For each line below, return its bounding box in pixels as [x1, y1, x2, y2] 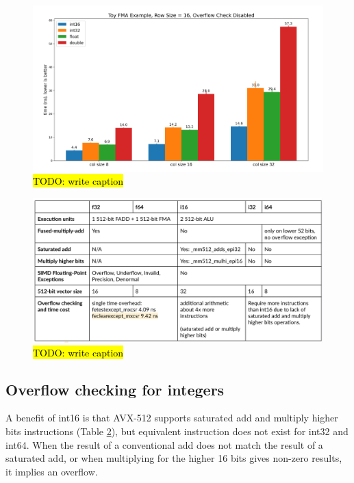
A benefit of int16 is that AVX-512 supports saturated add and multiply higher [5, 410, 338, 425]
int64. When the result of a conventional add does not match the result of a [5, 437, 323, 452]
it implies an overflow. [5, 464, 98, 478]
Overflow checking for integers [5, 378, 225, 400]
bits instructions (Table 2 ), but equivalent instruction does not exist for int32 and [5, 424, 349, 439]
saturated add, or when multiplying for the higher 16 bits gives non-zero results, [5, 451, 342, 465]
